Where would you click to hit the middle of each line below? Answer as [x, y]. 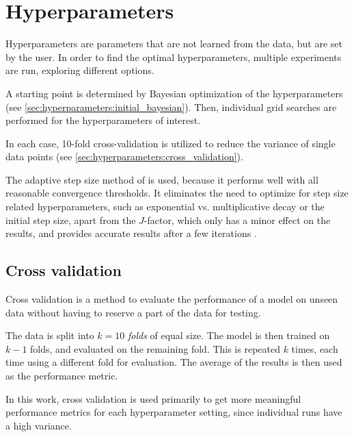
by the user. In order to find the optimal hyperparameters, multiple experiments [174, 57]
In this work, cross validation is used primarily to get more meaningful [153, 398]
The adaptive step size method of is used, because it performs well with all [162, 179]
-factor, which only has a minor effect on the [237, 220]
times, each [315, 348]
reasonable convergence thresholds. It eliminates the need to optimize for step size [177, 193]
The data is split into [50, 335]
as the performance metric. [62, 376]
